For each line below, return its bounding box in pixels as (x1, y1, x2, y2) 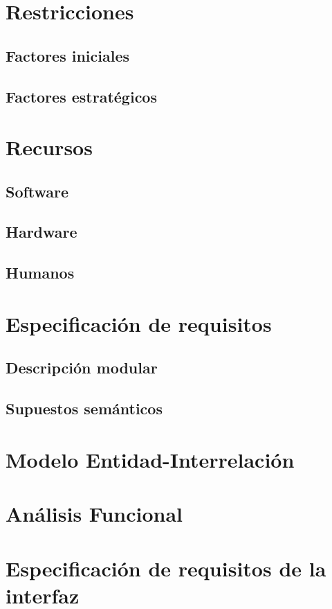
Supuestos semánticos (6, 398, 163, 419)
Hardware (6, 221, 77, 242)
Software (6, 180, 69, 202)
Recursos (6, 133, 93, 161)
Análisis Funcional (6, 500, 183, 528)
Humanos (6, 262, 75, 283)
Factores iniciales (6, 44, 130, 66)
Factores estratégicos (6, 85, 157, 107)
